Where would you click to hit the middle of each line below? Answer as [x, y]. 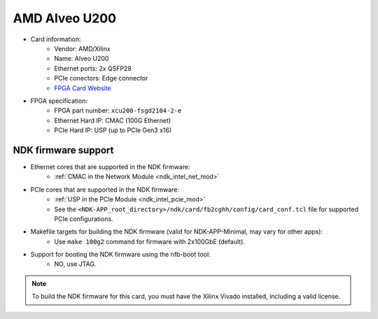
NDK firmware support [63, 150]
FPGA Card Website [83, 88]
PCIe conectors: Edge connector [101, 78]
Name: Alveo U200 [82, 59]
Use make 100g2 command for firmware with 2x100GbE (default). [149, 241]
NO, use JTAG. [75, 264]
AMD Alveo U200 [65, 18]
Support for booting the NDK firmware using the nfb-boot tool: [120, 255]
